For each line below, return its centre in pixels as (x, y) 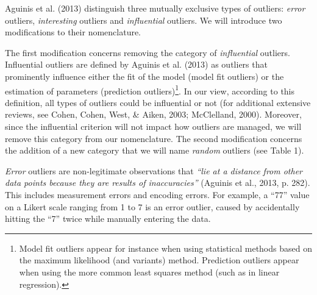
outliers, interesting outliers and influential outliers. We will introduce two (144, 20)
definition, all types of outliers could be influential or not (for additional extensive (158, 102)
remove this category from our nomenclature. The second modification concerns (154, 138)
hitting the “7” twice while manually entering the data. (108, 219)
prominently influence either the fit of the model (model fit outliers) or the (144, 76)
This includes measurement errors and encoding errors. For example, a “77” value (157, 194)
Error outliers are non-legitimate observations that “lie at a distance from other (154, 170)
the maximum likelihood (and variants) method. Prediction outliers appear (159, 260)
